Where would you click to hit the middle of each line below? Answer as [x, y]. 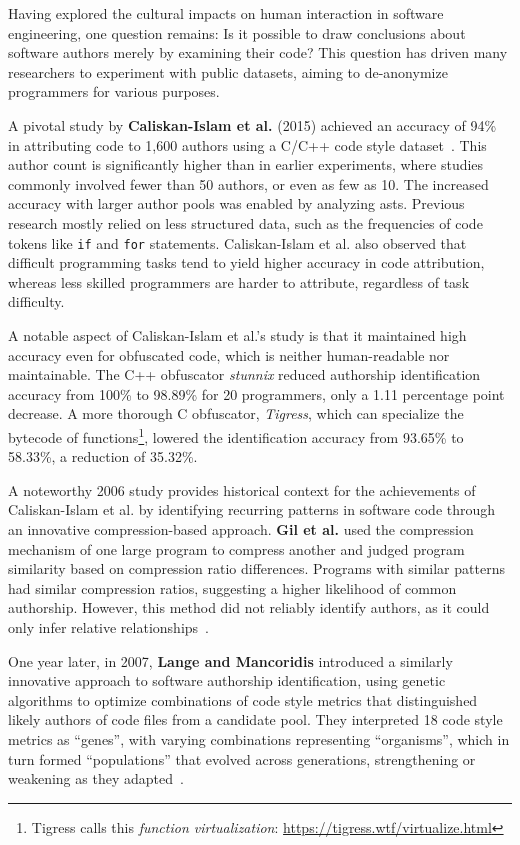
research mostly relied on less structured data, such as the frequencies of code [245, 222]
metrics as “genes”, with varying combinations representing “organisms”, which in [259, 738]
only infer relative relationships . [108, 626]
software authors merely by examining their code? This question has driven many [258, 52]
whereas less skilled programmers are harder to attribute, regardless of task [239, 281]
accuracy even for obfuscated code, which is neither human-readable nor [229, 354]
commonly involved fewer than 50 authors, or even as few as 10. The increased [248, 183]
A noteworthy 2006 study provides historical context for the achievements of [242, 489]
